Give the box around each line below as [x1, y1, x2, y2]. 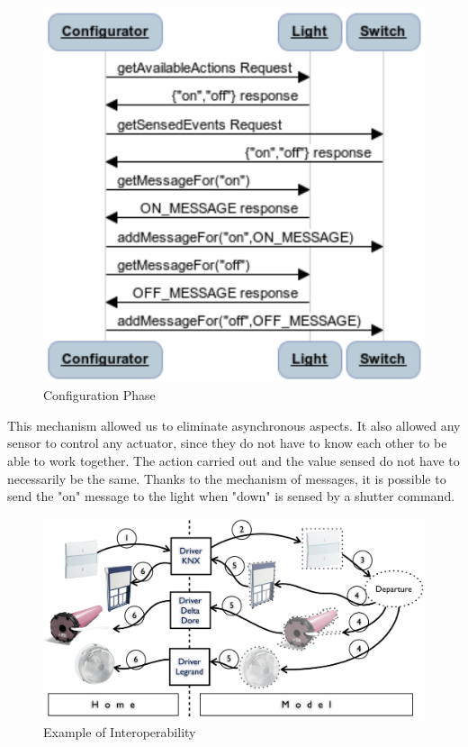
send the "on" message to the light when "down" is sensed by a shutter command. [7, 487, 455, 506]
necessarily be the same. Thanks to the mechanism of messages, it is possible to [7, 469, 446, 487]
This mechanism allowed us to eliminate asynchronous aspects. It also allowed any [7, 415, 461, 434]
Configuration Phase [43, 386, 156, 405]
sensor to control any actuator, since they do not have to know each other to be [7, 433, 447, 452]
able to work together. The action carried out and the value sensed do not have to [7, 451, 460, 469]
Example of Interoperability [43, 723, 196, 742]
